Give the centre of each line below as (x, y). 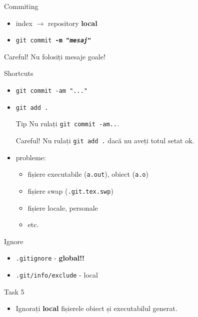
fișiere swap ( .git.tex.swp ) (70, 190)
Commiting (21, 6)
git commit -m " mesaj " (53, 41)
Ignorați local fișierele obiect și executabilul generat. (96, 308)
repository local (72, 23)
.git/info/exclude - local (57, 275)
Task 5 (14, 291)
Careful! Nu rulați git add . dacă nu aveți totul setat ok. (105, 140)
